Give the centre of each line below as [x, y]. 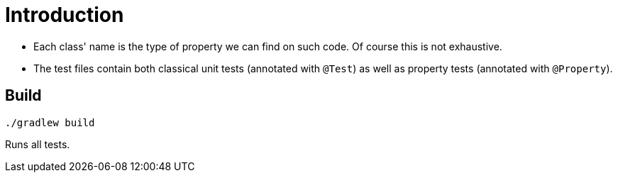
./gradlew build [50, 122]
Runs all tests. [38, 144]
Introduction [65, 15]
